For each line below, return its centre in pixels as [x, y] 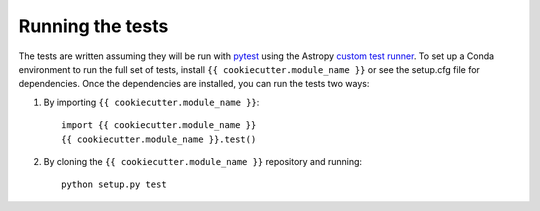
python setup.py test [114, 184]
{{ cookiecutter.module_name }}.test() [159, 139]
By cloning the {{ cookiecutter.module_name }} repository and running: [203, 161]
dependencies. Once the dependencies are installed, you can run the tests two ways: [194, 84]
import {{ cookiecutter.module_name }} [159, 125]
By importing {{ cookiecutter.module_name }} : [151, 102]
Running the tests [93, 26]
